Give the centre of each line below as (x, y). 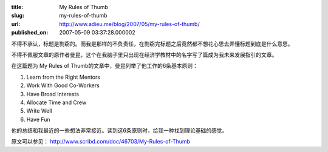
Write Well (39, 111)
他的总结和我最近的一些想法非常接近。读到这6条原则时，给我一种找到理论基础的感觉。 (119, 131)
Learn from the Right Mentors (63, 77)
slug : (18, 16)
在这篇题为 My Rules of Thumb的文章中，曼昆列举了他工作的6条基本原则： (105, 66)
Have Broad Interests (53, 94)
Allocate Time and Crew (56, 102)
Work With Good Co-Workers (63, 85)
